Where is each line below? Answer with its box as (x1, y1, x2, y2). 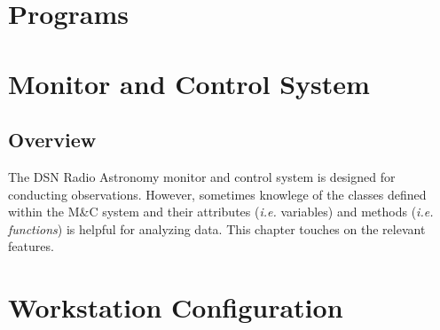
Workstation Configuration (8, 289, 343, 326)
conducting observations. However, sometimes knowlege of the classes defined (8, 185, 427, 203)
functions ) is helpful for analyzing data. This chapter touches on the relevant (8, 219, 426, 238)
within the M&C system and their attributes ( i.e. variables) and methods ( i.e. (8, 202, 434, 221)
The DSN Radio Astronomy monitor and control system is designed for (8, 167, 396, 185)
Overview (8, 126, 97, 153)
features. (8, 237, 54, 255)
